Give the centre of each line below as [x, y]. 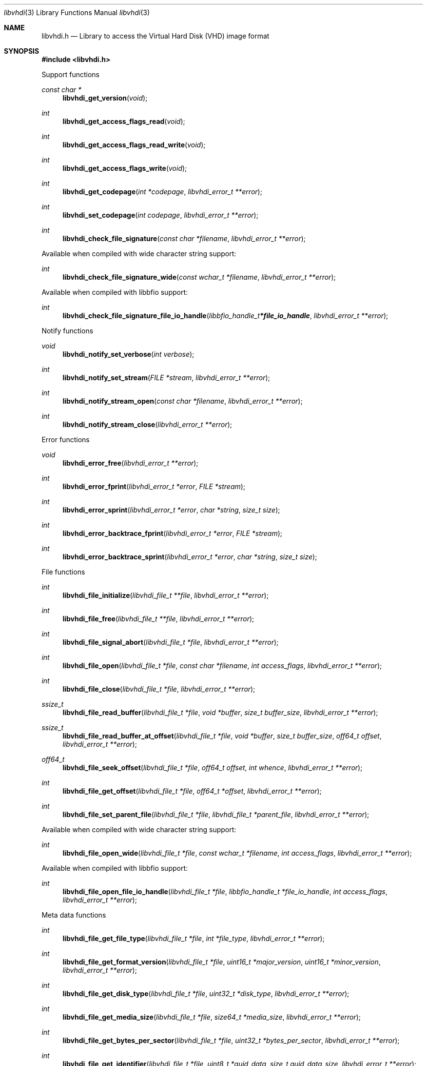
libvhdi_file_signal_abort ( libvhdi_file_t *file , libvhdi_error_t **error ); [171, 642]
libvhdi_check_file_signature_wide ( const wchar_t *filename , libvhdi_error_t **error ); [199, 277]
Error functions [66, 440]
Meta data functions [74, 915]
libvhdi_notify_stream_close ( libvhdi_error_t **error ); [147, 424]
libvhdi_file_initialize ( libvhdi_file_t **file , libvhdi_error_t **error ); [165, 595]
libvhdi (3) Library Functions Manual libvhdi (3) [77, 12]
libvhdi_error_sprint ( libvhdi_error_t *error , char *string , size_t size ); [171, 510]
